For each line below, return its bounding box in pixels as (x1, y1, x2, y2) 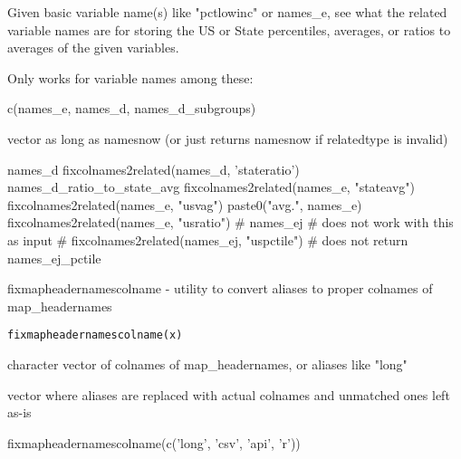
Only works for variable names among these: (7, 68, 254, 87)
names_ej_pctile (7, 248, 101, 267)
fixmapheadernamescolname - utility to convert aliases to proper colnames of (7, 279, 433, 298)
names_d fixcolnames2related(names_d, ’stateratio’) (7, 159, 300, 178)
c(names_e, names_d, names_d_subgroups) (7, 99, 256, 118)
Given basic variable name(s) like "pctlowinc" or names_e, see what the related (7, 3, 447, 21)
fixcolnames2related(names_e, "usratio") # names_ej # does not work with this (7, 213, 454, 232)
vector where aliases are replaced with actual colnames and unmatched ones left (7, 385, 450, 404)
